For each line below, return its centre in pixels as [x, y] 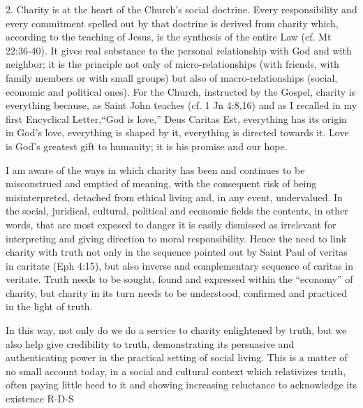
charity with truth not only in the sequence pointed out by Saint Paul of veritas [177, 252]
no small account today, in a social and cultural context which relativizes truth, [176, 371]
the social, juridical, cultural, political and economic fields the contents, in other [177, 211]
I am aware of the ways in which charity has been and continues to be [155, 169]
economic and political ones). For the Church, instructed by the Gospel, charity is [181, 91]
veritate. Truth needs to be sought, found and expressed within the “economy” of [179, 279]
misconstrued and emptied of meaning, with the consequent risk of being [161, 183]
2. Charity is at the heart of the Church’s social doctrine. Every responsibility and [181, 9]
